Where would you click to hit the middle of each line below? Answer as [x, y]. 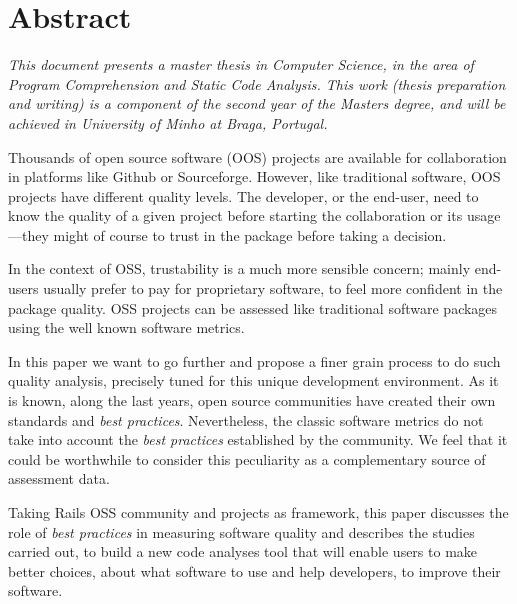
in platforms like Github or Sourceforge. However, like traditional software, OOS [254, 176]
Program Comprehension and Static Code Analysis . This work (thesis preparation [257, 83]
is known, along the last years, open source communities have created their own [252, 400]
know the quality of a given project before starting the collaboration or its [235, 215]
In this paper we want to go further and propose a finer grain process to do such [254, 360]
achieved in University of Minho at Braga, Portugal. [168, 122]
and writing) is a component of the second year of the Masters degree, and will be [257, 103]
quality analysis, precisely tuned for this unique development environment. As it [253, 380]
